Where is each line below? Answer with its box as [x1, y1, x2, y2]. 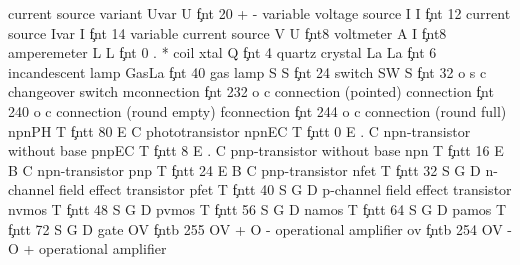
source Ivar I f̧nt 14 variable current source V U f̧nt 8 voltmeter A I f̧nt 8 [8, 22, 447, 43]
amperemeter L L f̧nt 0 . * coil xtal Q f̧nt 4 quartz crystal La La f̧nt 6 [8, 42, 437, 63]
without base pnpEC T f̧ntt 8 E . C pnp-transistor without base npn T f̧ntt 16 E [8, 140, 504, 161]
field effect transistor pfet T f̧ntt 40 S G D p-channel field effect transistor [58, 179, 512, 200]
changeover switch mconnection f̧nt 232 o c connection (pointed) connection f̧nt [8, 81, 494, 102]
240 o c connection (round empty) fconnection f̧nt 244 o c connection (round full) [8, 100, 507, 121]
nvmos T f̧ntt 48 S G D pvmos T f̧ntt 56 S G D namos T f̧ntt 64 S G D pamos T [8, 198, 507, 219]
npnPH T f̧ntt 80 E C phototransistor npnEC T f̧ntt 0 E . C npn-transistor [8, 120, 471, 141]
